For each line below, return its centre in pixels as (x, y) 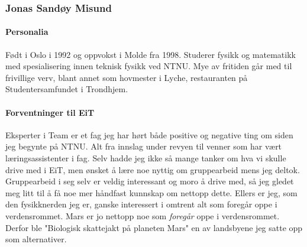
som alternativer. (36, 239)
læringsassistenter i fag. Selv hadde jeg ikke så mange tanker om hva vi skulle (146, 158)
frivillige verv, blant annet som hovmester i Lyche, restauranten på (127, 77)
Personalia (27, 32)
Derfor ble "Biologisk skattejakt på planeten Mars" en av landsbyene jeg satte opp (154, 227)
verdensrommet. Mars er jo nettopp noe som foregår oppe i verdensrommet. (143, 215)
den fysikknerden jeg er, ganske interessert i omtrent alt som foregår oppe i (141, 204)
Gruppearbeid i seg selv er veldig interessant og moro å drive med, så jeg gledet (150, 181)
